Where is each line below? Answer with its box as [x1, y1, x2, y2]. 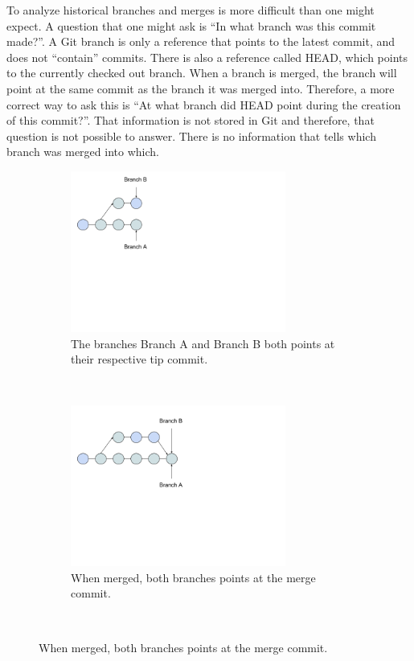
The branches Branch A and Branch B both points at [71, 335, 335, 351]
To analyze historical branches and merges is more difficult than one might [6, 2, 375, 18]
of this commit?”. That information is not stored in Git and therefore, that [6, 112, 375, 129]
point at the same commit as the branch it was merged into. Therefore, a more [6, 80, 395, 96]
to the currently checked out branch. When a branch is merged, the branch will [6, 64, 397, 81]
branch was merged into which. [6, 143, 159, 160]
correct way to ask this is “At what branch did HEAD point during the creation [6, 96, 401, 113]
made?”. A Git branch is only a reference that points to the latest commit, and [6, 33, 396, 50]
